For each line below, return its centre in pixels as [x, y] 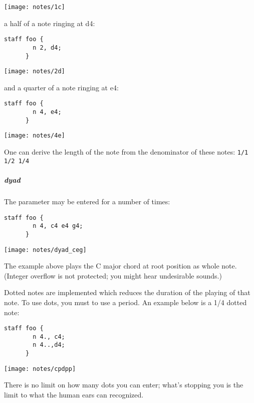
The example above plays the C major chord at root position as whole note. [120, 266]
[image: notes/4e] [35, 136]
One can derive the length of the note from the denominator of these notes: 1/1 [126, 152]
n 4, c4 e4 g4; [58, 226]
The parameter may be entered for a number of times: [87, 201]
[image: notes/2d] [35, 72]
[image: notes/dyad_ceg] [45, 250]
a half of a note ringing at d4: [50, 23]
